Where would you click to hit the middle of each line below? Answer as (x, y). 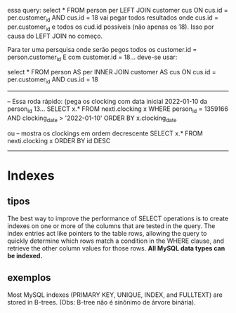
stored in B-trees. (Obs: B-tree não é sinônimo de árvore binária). (101, 302)
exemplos (29, 278)
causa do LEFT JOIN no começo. (55, 36)
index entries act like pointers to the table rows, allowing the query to (107, 233)
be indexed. (25, 255)
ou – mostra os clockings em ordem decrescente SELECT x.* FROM (105, 133)
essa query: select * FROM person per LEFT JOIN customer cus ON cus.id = (118, 10)
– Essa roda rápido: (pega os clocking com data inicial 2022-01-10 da (107, 102)
